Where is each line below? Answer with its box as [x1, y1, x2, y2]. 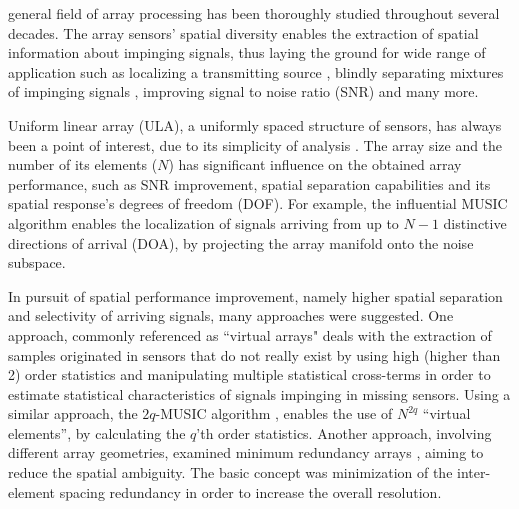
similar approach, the [8, 403, 138, 424]
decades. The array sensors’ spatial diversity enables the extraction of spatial [8, 22, 479, 43]
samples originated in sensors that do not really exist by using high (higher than [8, 344, 501, 365]
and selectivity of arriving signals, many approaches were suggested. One [8, 305, 454, 326]
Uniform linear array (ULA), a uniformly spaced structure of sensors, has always [8, 114, 502, 135]
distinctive [443, 212, 507, 233]
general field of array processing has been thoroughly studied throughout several [8, 3, 500, 23]
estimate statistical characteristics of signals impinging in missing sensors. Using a [8, 383, 511, 404]
